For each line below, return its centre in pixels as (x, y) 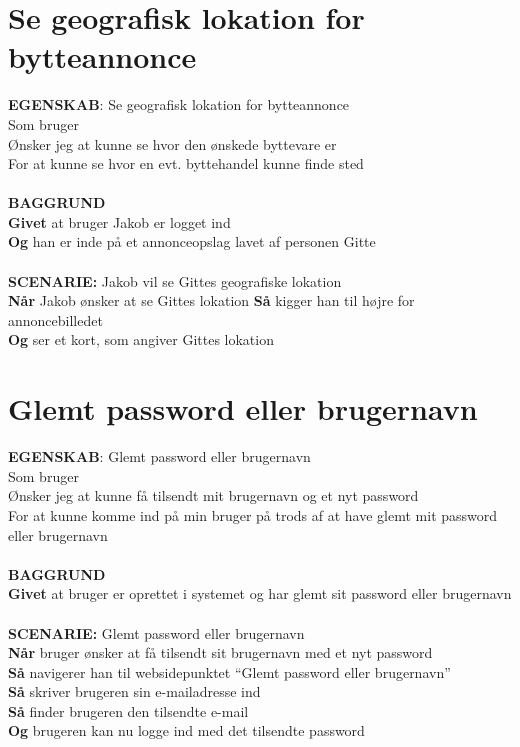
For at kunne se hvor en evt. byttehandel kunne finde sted (186, 163)
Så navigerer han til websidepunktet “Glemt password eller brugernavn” (229, 671)
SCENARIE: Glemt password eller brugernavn (156, 632)
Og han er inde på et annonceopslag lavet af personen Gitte (192, 241)
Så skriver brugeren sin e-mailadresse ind (134, 691)
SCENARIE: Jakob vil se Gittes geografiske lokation (175, 280)
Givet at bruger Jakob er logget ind (119, 221)
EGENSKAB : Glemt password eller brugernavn (159, 456)
